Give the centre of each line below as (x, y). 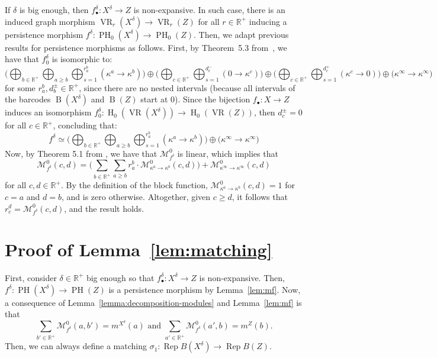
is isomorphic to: (82, 59)
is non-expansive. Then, (242, 277)
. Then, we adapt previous (241, 34)
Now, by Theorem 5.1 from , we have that (81, 153)
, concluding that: (85, 125)
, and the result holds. (104, 208)
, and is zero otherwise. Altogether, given (136, 196)
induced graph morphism (50, 21)
